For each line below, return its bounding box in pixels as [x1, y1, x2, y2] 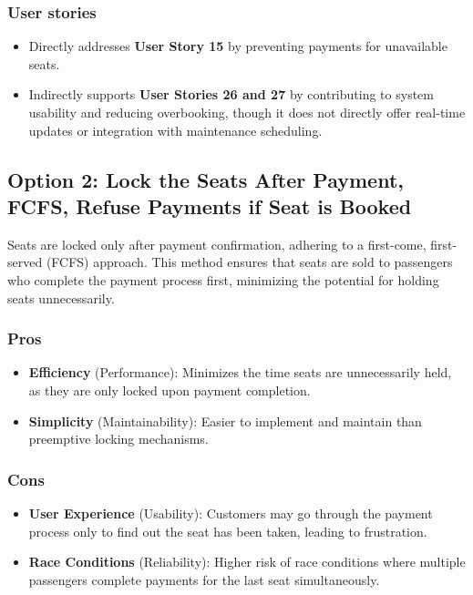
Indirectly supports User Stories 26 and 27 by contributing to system [28, 85, 434, 104]
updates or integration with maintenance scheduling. [28, 120, 323, 139]
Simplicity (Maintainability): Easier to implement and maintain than [28, 411, 422, 430]
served [7, 252, 43, 272]
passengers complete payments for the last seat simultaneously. [28, 569, 380, 589]
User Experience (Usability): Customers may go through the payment [28, 503, 433, 522]
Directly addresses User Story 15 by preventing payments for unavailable [28, 36, 447, 56]
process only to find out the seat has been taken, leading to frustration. [28, 521, 427, 540]
